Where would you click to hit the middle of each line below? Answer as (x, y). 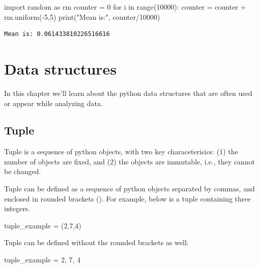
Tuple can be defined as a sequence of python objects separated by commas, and (129, 189)
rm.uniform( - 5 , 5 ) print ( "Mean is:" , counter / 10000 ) (82, 16)
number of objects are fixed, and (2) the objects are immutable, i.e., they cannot (129, 161)
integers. (17, 208)
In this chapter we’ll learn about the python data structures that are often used (128, 93)
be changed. (23, 171)
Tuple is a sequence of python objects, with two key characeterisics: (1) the (121, 152)
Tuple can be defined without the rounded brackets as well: (96, 242)
